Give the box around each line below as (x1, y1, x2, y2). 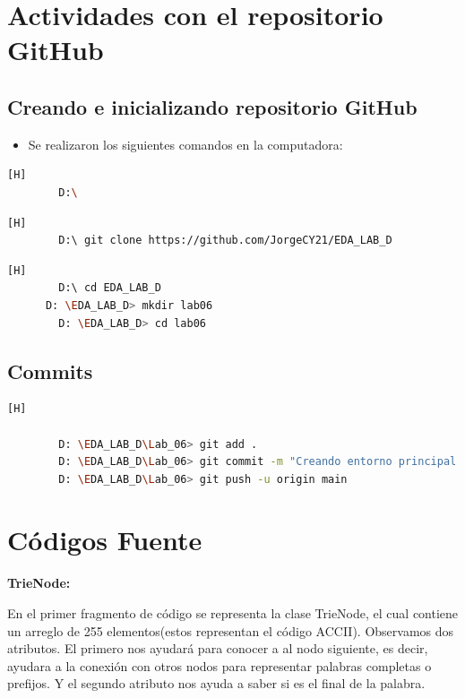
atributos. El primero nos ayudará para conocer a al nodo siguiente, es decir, (7, 639, 428, 658)
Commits (7, 357, 93, 384)
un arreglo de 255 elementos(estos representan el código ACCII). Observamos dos (7, 621, 454, 640)
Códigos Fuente (7, 521, 202, 558)
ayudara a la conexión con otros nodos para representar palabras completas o (7, 656, 432, 675)
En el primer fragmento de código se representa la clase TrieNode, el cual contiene (7, 604, 459, 622)
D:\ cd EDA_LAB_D (58, 281, 161, 295)
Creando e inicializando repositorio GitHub (7, 92, 418, 120)
